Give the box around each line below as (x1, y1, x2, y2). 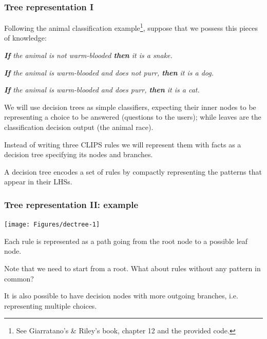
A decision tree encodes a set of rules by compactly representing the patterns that (4, 166, 262, 177)
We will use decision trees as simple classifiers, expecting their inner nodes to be (4, 101, 256, 112)
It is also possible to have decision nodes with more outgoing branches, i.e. (4, 290, 238, 301)
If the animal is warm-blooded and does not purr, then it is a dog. (4, 67, 214, 78)
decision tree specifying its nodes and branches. (4, 149, 153, 160)
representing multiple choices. (4, 300, 97, 311)
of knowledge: (4, 32, 47, 43)
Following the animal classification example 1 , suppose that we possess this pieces (4, 21, 258, 33)
